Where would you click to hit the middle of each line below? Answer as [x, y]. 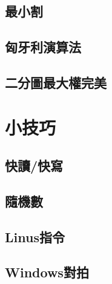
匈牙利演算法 [43, 47]
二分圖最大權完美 [56, 82]
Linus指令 [35, 236]
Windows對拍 [47, 272]
